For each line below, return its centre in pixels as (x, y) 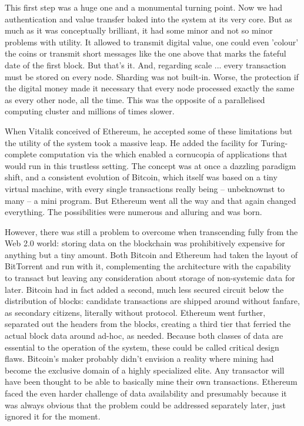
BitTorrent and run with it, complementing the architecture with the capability (148, 266)
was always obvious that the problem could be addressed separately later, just (145, 404)
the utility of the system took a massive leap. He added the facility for (131, 142)
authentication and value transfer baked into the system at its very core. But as (148, 19)
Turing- (274, 142)
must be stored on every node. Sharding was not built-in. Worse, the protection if (152, 76)
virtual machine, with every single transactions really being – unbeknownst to (145, 188)
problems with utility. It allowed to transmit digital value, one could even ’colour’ (152, 42)
